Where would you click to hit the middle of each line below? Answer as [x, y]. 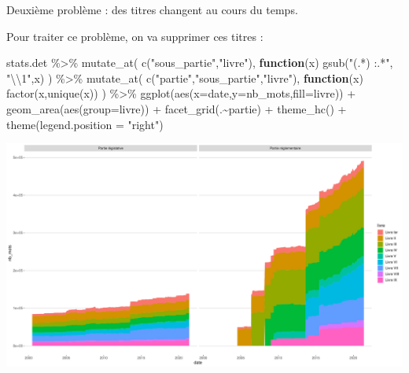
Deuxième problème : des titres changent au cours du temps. [152, 9]
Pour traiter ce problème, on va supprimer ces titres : [135, 36]
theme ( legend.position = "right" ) [85, 124]
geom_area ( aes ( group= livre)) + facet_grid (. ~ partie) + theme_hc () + [177, 108]
